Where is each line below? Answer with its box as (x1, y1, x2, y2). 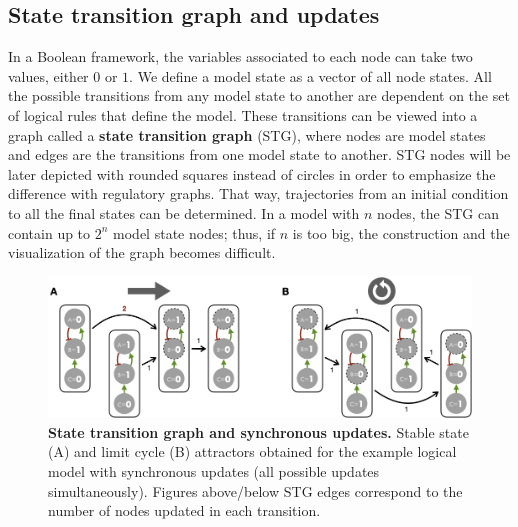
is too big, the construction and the (292, 222, 510, 243)
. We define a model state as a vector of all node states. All (129, 65, 492, 86)
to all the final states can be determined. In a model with (8, 202, 360, 223)
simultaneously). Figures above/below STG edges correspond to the (48, 480, 463, 501)
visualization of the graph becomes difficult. (8, 242, 276, 263)
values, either (8, 65, 89, 86)
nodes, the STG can (377, 202, 499, 223)
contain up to (8, 222, 91, 243)
